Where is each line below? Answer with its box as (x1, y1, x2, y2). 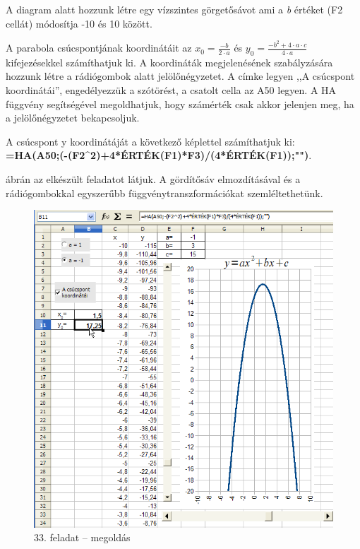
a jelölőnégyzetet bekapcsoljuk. (6, 110, 140, 125)
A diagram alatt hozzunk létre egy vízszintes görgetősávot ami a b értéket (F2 (6, 2, 343, 16)
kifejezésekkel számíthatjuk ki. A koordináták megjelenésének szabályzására (6, 54, 333, 69)
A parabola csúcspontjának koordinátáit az (6, 40, 192, 55)
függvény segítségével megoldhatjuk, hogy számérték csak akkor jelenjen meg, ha (6, 96, 354, 111)
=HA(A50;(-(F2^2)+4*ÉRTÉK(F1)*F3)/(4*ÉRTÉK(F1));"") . (6, 148, 312, 163)
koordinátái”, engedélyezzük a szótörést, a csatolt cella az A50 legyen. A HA (6, 83, 337, 98)
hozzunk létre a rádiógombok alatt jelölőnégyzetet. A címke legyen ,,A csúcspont (6, 69, 355, 83)
